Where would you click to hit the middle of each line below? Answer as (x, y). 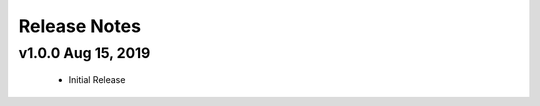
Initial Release (97, 80)
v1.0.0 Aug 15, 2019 (84, 53)
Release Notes (80, 26)
